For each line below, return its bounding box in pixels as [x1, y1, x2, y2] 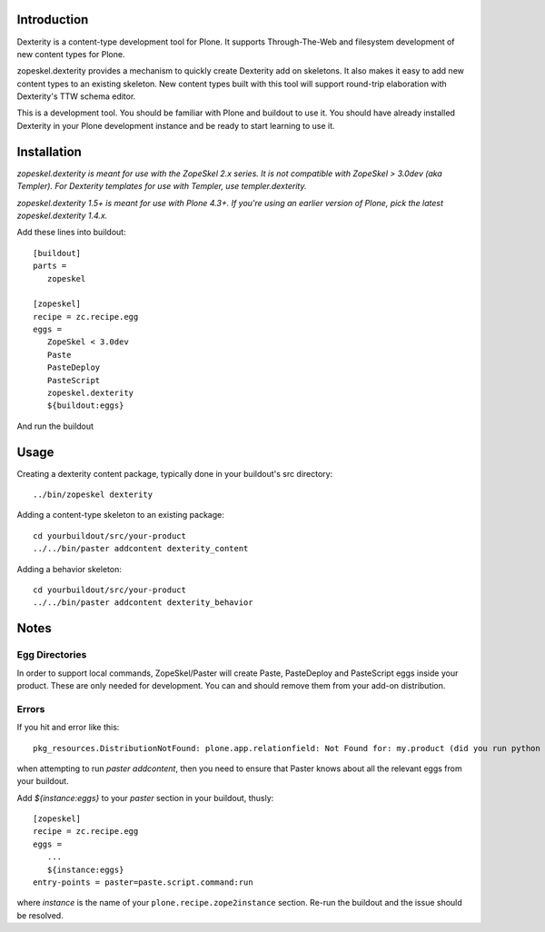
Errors [16, 702, 45, 715]
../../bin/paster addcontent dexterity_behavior [33, 598, 253, 608]
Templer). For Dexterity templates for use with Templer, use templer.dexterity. [16, 181, 307, 192]
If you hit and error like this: [16, 722, 120, 733]
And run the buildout [16, 421, 94, 431]
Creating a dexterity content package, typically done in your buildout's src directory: [16, 468, 333, 479]
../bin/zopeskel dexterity [33, 490, 154, 500]
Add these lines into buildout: [16, 227, 126, 238]
